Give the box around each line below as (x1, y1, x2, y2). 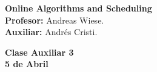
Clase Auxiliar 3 (5, 45, 74, 58)
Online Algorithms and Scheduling (5, 2, 152, 14)
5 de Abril (5, 57, 48, 70)
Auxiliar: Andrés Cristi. (5, 25, 98, 38)
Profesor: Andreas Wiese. (5, 13, 104, 26)
